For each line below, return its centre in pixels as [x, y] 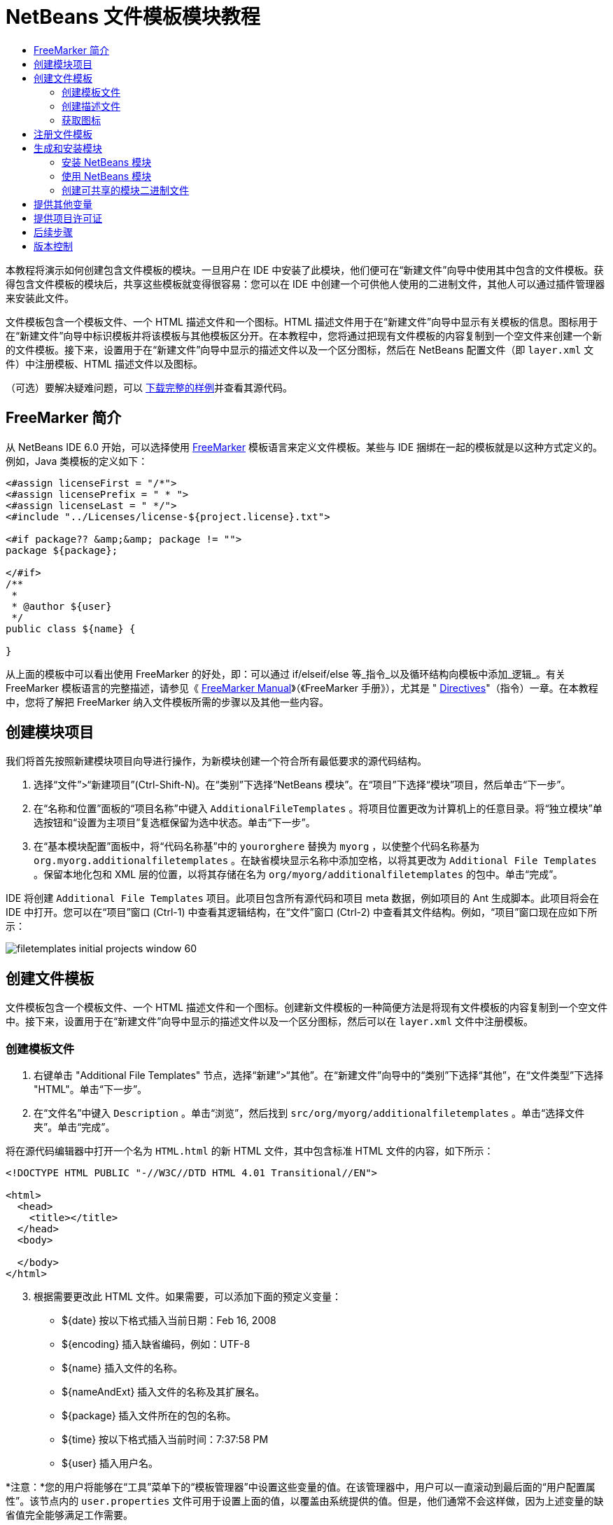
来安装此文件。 [40, 298]
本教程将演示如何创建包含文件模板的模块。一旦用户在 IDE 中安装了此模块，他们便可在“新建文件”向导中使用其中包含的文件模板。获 [305, 270]
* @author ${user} [62, 606]
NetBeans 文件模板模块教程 [133, 17]
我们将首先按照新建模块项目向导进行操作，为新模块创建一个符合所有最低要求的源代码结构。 [216, 761]
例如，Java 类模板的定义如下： [77, 461]
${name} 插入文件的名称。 [122, 1368]
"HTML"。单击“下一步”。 [91, 1089]
